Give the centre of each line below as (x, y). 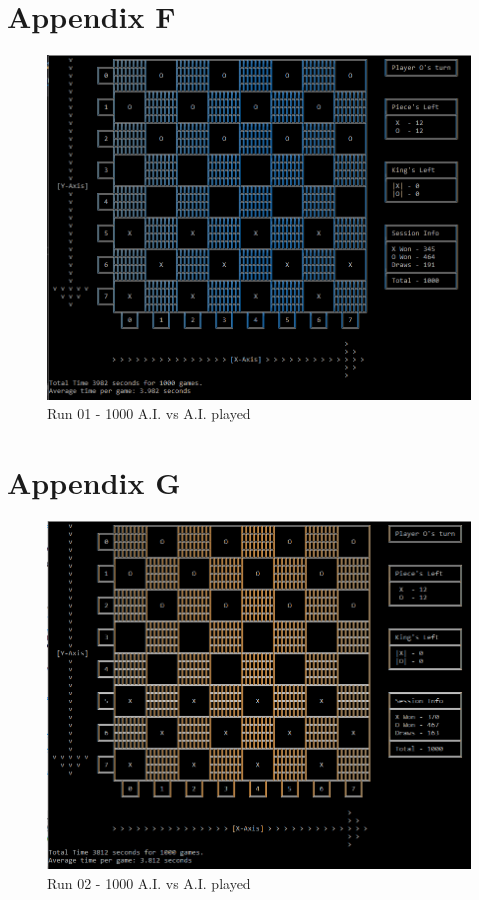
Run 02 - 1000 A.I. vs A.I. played (149, 883)
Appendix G (94, 482)
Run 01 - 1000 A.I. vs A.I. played (149, 413)
